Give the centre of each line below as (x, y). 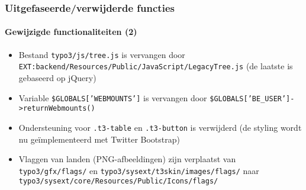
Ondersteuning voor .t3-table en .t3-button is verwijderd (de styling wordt (160, 127)
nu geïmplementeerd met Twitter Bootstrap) (99, 139)
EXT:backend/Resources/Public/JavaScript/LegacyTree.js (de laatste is (156, 66)
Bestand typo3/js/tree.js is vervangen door (102, 54)
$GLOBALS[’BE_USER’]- (252, 99)
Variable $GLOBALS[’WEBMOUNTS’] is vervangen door (113, 97)
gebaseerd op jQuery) (57, 77)
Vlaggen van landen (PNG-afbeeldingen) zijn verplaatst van (127, 159)
